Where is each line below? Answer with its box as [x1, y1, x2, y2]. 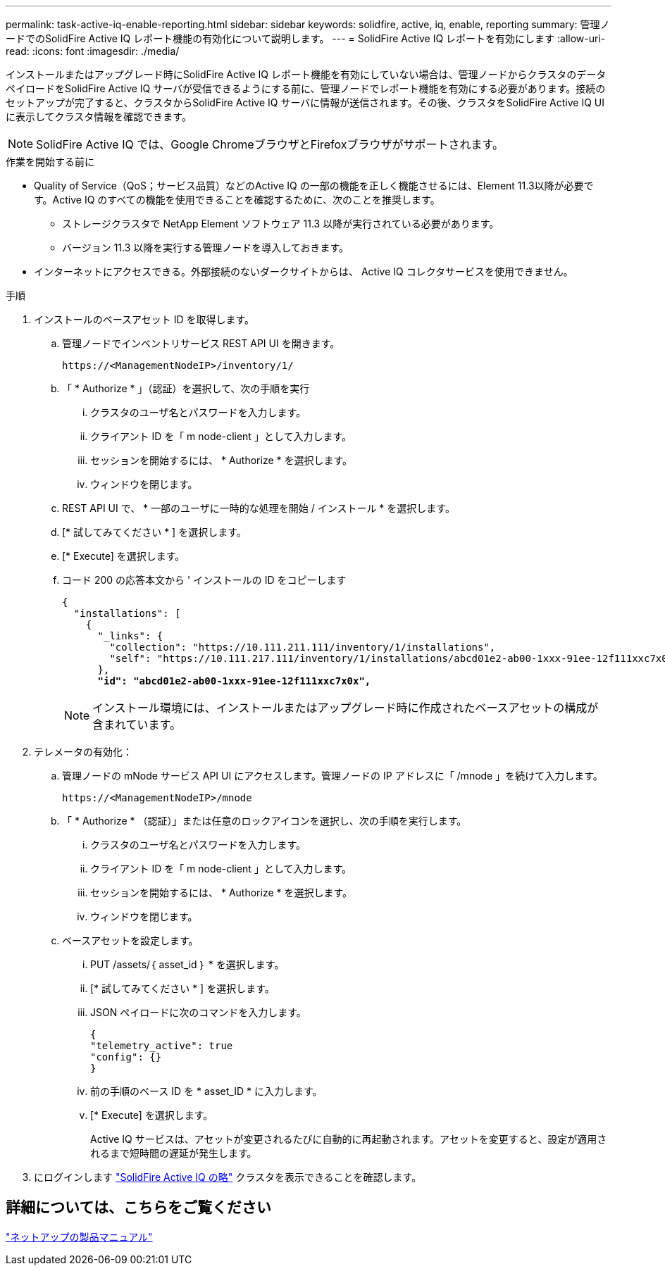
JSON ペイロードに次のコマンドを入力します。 [90, 1006, 306, 1018]
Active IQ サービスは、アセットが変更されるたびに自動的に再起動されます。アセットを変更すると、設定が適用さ [90, 1133, 607, 1145]
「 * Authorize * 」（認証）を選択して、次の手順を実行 [62, 382, 310, 394]
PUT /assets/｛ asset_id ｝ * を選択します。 [90, 958, 285, 970]
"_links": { [97, 630, 163, 641]
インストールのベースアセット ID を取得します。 [34, 313, 255, 325]
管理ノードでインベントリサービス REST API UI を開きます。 [62, 337, 340, 349]
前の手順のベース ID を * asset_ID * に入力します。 [90, 1085, 323, 1097]
